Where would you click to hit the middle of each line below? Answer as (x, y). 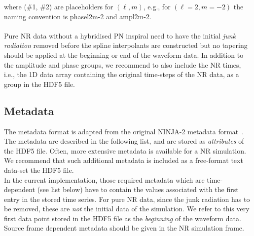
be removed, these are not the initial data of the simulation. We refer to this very (127, 209)
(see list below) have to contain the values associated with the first (138, 189)
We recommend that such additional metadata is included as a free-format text (124, 160)
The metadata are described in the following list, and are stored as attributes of (124, 141)
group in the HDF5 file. (39, 84)
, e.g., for (157, 6)
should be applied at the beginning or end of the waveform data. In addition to (124, 55)
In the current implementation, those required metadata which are (104, 179)
